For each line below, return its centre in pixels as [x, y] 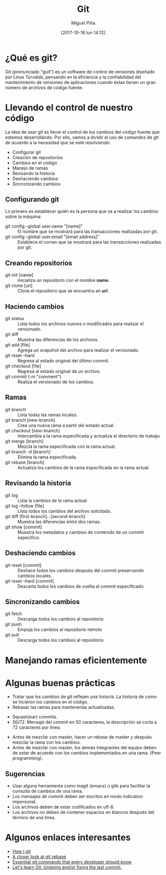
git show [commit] [24, 527]
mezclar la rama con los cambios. [47, 742]
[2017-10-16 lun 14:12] [83, 32]
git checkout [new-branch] [33, 431]
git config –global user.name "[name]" [44, 226]
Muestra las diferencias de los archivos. [58, 340]
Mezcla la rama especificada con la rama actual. [67, 446]
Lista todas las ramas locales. [48, 415]
